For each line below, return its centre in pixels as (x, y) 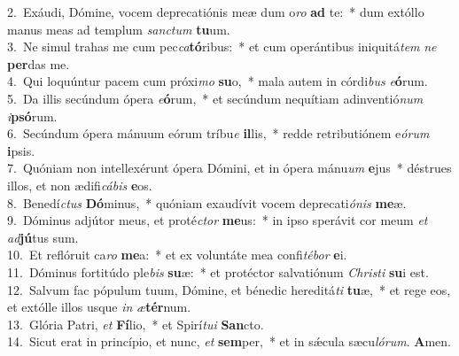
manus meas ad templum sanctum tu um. (119, 29)
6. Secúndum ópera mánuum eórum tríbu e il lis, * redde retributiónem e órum (218, 133)
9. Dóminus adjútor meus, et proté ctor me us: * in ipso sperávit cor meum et (218, 220)
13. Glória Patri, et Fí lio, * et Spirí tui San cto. (136, 324)
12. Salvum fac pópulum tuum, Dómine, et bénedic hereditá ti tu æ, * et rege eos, (229, 289)
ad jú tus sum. (43, 237)
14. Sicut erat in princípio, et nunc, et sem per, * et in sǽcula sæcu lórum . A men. (229, 341)
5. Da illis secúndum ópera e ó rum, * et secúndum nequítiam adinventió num (215, 98)
